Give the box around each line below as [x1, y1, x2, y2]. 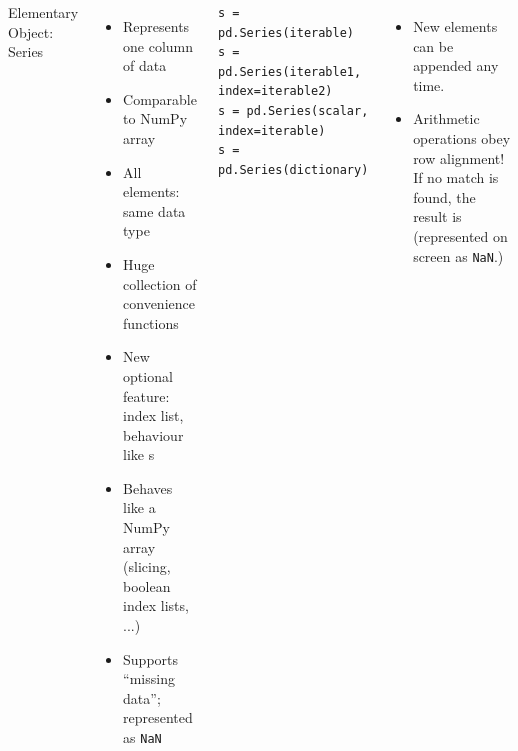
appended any [413, 55, 499, 76]
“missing [123, 668, 175, 689]
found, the [413, 186, 476, 207]
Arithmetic [413, 108, 480, 129]
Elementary [8, 2, 79, 22]
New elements [413, 16, 498, 36]
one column [123, 35, 194, 56]
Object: [8, 21, 54, 42]
